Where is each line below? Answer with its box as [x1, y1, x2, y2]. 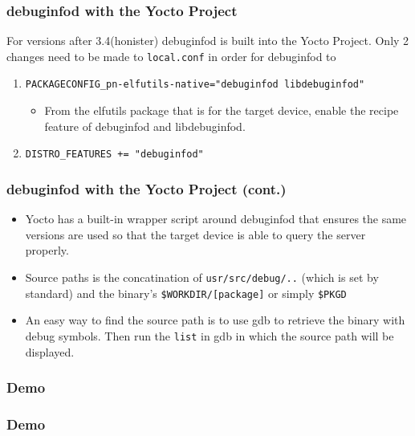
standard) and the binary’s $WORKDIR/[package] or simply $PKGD [25, 284, 347, 301]
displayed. [25, 343, 75, 360]
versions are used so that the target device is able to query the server [25, 226, 366, 242]
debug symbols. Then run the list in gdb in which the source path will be [25, 327, 394, 344]
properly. [25, 242, 69, 259]
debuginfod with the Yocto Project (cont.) [6, 178, 287, 198]
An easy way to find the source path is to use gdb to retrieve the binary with [25, 312, 405, 328]
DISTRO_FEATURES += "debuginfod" [25, 149, 204, 161]
